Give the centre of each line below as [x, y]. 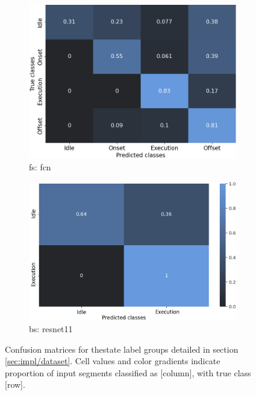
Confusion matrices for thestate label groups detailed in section [122, 349]
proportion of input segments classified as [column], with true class [128, 372]
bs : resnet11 [51, 328]
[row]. [15, 384]
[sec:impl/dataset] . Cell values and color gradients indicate [113, 361]
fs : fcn [40, 166]
